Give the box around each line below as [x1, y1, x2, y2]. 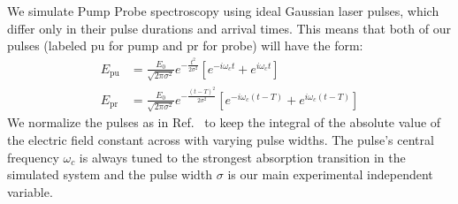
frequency [7, 147, 59, 166]
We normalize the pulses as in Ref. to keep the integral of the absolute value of [7, 113, 441, 132]
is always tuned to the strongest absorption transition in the [79, 147, 406, 166]
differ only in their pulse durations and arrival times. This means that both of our [7, 19, 451, 37]
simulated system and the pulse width [7, 165, 213, 184]
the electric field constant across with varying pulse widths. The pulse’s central [7, 131, 434, 148]
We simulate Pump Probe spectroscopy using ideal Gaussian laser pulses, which [7, 2, 439, 19]
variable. [7, 182, 53, 200]
